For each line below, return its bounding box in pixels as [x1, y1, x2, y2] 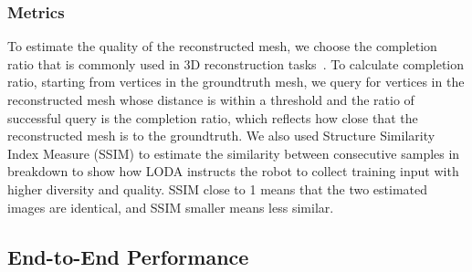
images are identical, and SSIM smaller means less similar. [7, 197, 334, 216]
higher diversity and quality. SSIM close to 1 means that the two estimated [7, 179, 428, 198]
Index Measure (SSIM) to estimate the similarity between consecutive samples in [7, 143, 460, 162]
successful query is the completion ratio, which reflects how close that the [7, 108, 418, 127]
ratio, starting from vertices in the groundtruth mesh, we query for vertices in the [7, 72, 465, 91]
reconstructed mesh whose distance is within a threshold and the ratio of [7, 90, 414, 109]
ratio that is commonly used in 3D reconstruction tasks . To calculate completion [7, 54, 465, 73]
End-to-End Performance [7, 242, 249, 270]
